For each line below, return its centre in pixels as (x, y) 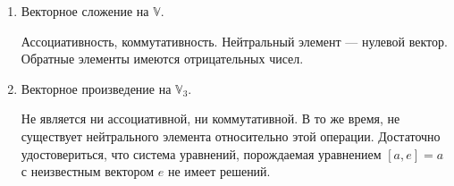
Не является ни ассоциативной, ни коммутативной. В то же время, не (210, 118)
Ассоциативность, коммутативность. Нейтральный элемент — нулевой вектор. (234, 41)
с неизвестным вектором (88, 171)
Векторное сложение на (85, 11)
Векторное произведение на (96, 88)
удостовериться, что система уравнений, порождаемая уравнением (201, 153)
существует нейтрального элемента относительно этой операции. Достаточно (231, 135)
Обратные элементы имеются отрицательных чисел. (162, 59)
